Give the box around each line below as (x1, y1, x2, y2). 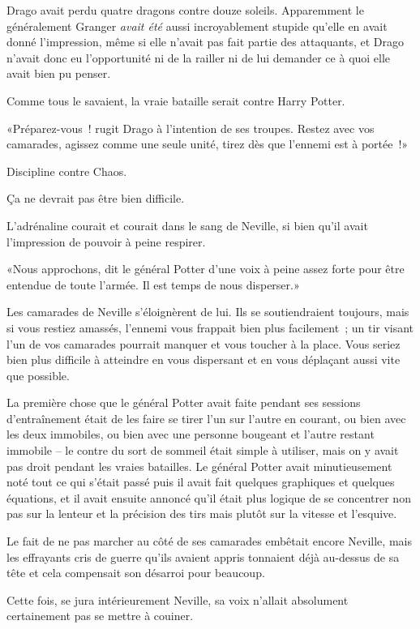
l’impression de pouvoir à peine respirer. (6, 233, 206, 250)
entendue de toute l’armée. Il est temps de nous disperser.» (6, 276, 300, 293)
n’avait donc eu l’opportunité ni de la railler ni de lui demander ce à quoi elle (6, 49, 391, 66)
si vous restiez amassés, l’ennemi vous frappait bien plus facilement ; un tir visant (6, 319, 414, 336)
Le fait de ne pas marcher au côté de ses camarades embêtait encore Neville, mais (6, 533, 412, 550)
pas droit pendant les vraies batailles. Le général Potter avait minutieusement (6, 457, 392, 474)
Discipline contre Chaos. (6, 162, 127, 179)
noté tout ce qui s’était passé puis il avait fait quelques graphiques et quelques (6, 473, 395, 490)
